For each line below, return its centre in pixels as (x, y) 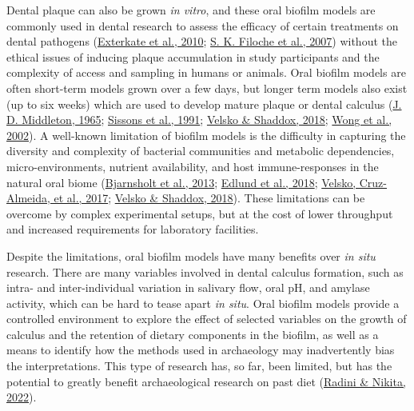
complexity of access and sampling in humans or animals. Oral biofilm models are (206, 72)
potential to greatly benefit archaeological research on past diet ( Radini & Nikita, (206, 381)
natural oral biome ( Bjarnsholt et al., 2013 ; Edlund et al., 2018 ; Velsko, (181, 182)
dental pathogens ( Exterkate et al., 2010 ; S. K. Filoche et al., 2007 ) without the (202, 41)
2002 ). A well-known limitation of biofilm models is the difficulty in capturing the (206, 135)
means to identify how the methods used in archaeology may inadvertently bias (201, 350)
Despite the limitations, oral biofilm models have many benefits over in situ (191, 255)
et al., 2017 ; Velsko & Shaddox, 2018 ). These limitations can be (209, 198)
